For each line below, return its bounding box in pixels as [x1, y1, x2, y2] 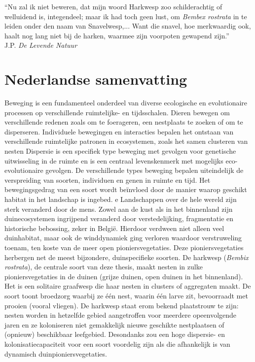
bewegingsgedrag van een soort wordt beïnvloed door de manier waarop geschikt [4, 184, 247, 195]
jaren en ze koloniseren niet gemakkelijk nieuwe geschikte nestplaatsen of [4, 319, 224, 329]
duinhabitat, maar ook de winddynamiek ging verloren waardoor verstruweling [4, 232, 242, 243]
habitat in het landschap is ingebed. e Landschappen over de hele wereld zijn [4, 194, 237, 204]
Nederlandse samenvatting [4, 69, 187, 89]
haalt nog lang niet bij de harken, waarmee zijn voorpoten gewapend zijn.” [4, 30, 229, 40]
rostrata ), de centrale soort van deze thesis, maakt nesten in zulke [4, 262, 203, 272]
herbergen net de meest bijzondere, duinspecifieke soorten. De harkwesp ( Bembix [4, 252, 249, 262]
